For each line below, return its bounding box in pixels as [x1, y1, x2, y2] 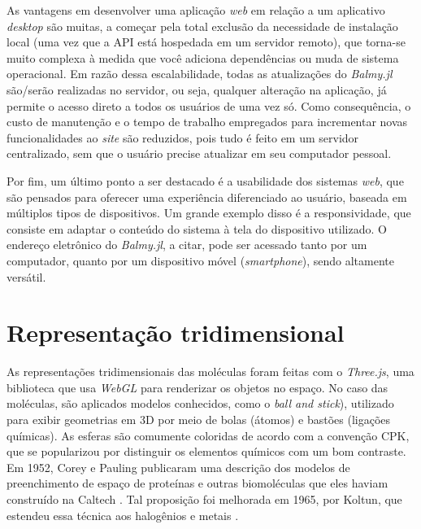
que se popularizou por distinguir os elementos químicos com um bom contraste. [7, 443, 406, 460]
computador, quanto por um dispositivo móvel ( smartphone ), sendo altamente [7, 251, 394, 269]
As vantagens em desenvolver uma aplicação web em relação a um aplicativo [7, 2, 385, 18]
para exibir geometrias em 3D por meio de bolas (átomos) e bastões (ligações [7, 411, 391, 427]
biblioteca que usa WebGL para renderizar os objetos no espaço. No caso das [7, 378, 388, 396]
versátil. [7, 268, 46, 285]
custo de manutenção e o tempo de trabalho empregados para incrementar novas [7, 113, 408, 130]
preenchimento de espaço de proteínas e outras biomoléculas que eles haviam [7, 474, 388, 492]
